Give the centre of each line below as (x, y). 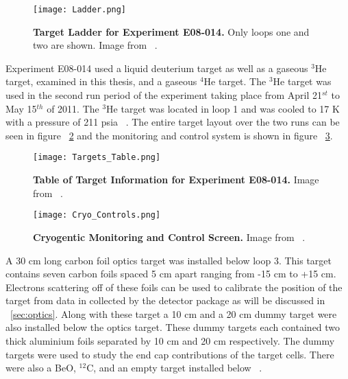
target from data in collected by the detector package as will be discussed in (165, 300)
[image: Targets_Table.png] (97, 158)
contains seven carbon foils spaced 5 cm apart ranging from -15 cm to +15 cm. (171, 274)
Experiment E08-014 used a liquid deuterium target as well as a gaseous (157, 68)
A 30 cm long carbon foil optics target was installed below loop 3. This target (169, 260)
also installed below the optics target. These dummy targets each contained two (173, 327)
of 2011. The (73, 108)
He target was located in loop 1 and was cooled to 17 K (223, 108)
